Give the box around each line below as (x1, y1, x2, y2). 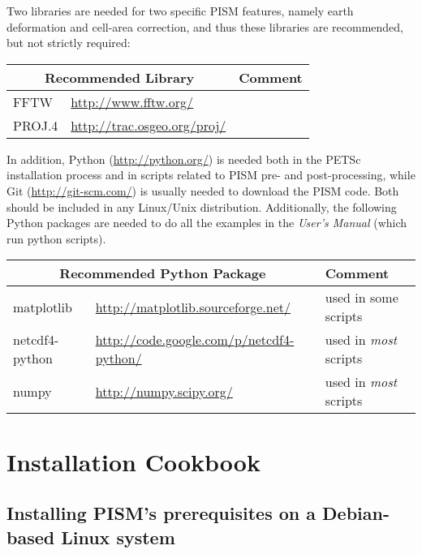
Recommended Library (45, 67, 195, 87)
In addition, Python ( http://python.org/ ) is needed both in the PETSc (6, 150, 361, 167)
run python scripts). (6, 230, 106, 247)
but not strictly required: (6, 34, 131, 51)
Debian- (322, 500, 390, 526)
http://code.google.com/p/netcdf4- (95, 330, 295, 350)
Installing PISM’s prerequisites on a (6, 500, 316, 526)
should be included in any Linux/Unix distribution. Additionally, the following (6, 198, 397, 215)
